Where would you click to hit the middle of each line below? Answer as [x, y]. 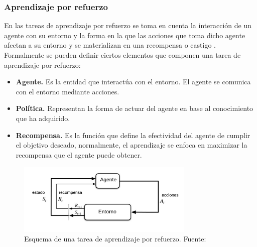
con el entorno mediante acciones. [68, 91]
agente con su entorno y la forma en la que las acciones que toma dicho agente [125, 35]
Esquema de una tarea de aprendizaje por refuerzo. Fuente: [115, 239]
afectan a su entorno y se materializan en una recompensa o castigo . [110, 45]
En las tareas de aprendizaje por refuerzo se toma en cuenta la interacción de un [128, 25]
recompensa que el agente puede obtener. [79, 154]
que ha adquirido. [43, 118]
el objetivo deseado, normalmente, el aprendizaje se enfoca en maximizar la [132, 145]
